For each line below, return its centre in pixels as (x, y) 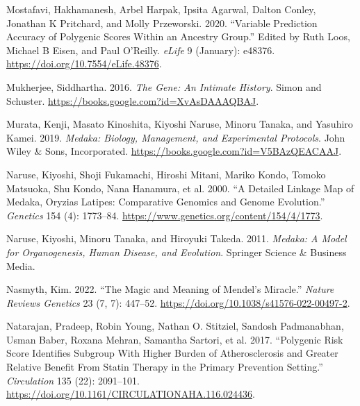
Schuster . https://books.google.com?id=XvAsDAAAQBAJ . (133, 100)
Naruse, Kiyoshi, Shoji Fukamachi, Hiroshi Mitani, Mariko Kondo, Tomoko (166, 174)
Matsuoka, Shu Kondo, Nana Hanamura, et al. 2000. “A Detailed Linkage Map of (180, 188)
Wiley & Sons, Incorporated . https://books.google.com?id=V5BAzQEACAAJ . (174, 151)
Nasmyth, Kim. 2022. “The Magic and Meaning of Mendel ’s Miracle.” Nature (170, 289)
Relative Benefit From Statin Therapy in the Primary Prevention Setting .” (165, 367)
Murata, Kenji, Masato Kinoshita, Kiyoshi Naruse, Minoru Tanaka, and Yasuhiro (180, 124)
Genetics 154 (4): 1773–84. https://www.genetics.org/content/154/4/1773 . (165, 215)
